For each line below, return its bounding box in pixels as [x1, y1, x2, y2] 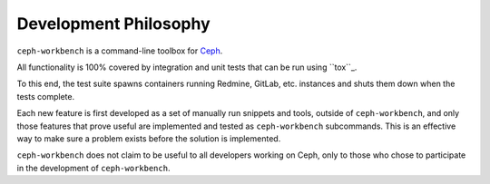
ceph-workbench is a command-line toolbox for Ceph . [16, 45, 223, 56]
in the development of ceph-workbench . [16, 162, 171, 173]
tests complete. [16, 91, 75, 102]
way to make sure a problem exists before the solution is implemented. [16, 132, 281, 144]
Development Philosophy [16, 14, 211, 34]
